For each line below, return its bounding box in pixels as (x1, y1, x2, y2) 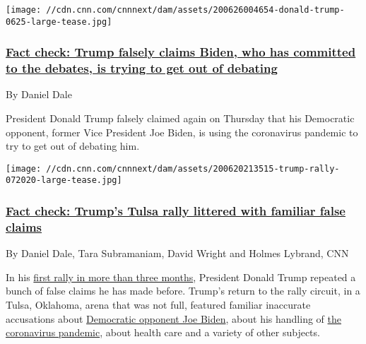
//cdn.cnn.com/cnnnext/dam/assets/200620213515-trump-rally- (46, 163, 340, 174)
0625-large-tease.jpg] (6, 16, 112, 27)
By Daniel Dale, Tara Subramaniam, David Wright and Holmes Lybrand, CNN (6, 246, 349, 261)
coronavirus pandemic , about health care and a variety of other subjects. (6, 325, 320, 340)
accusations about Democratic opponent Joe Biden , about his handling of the (6, 311, 341, 326)
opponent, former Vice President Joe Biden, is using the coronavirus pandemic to (6, 124, 358, 139)
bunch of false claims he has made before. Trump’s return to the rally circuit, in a (6, 283, 360, 298)
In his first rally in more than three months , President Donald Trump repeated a (6, 269, 356, 284)
